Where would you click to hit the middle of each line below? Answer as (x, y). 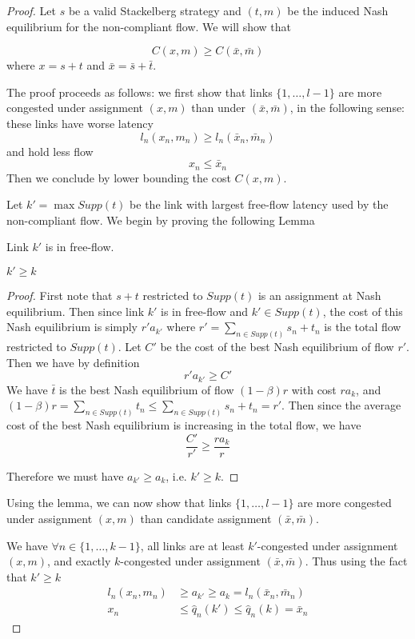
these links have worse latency (80, 123)
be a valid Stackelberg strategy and (155, 10)
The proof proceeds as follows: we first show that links (140, 92)
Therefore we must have (65, 475)
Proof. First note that (60, 295)
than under (219, 108)
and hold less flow (50, 151)
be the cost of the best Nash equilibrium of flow (277, 347)
